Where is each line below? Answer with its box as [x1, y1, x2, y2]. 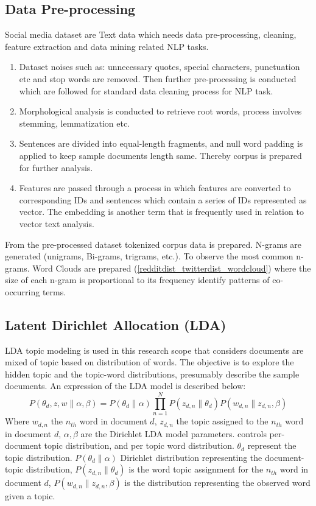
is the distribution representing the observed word [124, 476, 311, 489]
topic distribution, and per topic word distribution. [44, 439, 234, 452]
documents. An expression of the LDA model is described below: [5, 379, 246, 392]
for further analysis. [19, 161, 93, 174]
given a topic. [5, 490, 55, 502]
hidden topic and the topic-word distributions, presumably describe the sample [5, 367, 300, 380]
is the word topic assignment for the [128, 463, 264, 476]
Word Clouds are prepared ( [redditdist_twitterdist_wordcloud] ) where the [32, 261, 311, 274]
